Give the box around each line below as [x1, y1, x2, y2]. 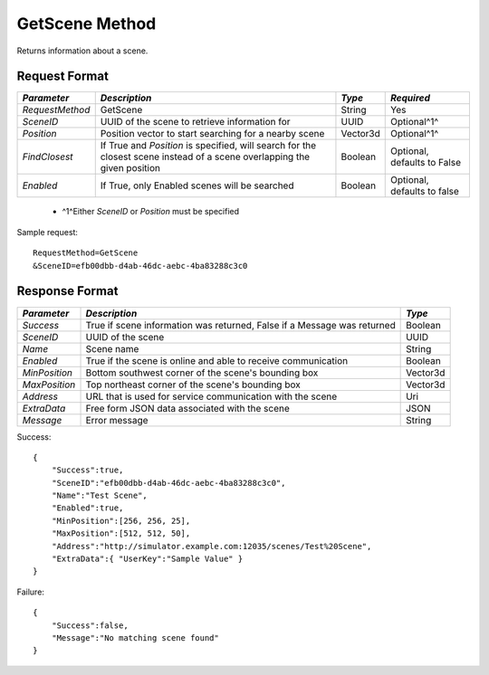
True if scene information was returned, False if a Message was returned [85, 318, 396, 331]
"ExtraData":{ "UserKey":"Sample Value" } [51, 554, 244, 565]
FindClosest [22, 150, 73, 163]
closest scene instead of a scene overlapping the [100, 150, 311, 163]
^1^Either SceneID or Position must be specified [62, 206, 240, 217]
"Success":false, [51, 620, 129, 631]
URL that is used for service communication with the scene [85, 390, 338, 403]
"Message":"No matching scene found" [51, 633, 219, 642]
